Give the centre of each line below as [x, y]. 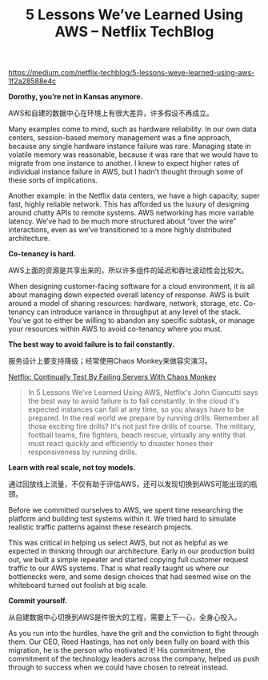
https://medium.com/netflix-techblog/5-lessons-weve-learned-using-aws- [132, 73]
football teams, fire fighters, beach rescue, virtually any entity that [137, 435]
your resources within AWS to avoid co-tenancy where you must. [115, 329]
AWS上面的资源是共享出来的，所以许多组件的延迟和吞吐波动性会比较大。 [128, 271]
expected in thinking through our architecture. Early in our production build [131, 551]
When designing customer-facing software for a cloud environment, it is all [132, 287]
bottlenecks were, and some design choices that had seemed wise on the [130, 577]
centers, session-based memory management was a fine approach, [120, 138]
